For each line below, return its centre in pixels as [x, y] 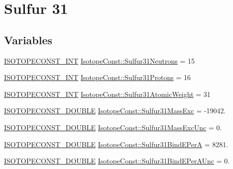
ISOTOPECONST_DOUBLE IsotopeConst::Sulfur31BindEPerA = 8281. [116, 144]
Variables [28, 40]
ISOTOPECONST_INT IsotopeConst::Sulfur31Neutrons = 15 [100, 60]
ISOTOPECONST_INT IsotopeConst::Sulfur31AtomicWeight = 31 [107, 94]
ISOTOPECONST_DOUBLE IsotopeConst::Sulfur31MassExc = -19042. [115, 111]
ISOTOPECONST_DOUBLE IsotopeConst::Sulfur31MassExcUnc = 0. [113, 127]
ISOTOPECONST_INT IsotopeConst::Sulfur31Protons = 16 [98, 77]
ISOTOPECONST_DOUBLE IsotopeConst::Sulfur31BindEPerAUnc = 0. [117, 161]
